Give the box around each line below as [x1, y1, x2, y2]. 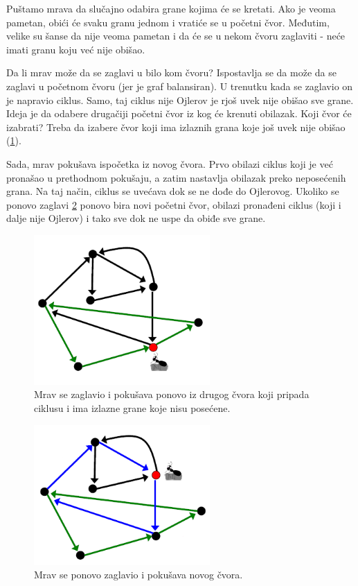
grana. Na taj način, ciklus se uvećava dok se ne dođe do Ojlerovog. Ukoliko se [6, 184, 339, 198]
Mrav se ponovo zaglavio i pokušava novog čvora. [34, 567, 243, 582]
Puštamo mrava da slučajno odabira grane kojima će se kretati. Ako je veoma [6, 1, 336, 15]
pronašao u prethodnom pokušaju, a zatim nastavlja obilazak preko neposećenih [6, 170, 346, 184]
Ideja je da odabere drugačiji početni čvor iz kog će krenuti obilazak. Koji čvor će [6, 106, 352, 121]
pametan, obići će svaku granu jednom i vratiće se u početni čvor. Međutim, [6, 15, 330, 29]
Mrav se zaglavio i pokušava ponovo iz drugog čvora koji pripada [34, 387, 310, 402]
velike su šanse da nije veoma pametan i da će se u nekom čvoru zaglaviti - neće [6, 28, 346, 43]
